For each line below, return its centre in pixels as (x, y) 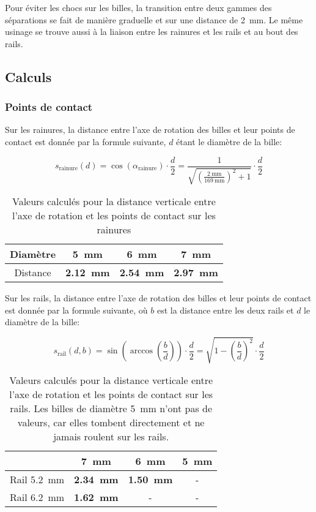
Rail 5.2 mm (37, 480)
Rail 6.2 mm (37, 497)
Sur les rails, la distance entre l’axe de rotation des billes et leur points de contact (158, 298)
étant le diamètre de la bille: (229, 141)
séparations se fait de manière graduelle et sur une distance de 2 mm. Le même (154, 19)
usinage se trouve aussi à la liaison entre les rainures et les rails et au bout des (152, 32)
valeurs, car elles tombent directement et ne (111, 423)
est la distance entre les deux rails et (225, 310)
